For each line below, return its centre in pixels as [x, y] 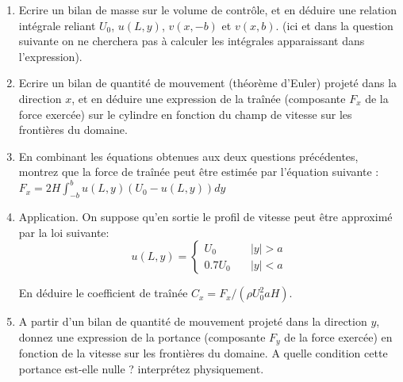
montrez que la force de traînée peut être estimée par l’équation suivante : [199, 172]
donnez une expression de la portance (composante [142, 337]
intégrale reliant [57, 25]
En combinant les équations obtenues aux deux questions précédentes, [188, 156]
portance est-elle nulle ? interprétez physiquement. [141, 369]
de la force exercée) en [338, 337]
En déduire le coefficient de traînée [103, 293]
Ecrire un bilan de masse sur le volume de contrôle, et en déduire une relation [208, 10]
